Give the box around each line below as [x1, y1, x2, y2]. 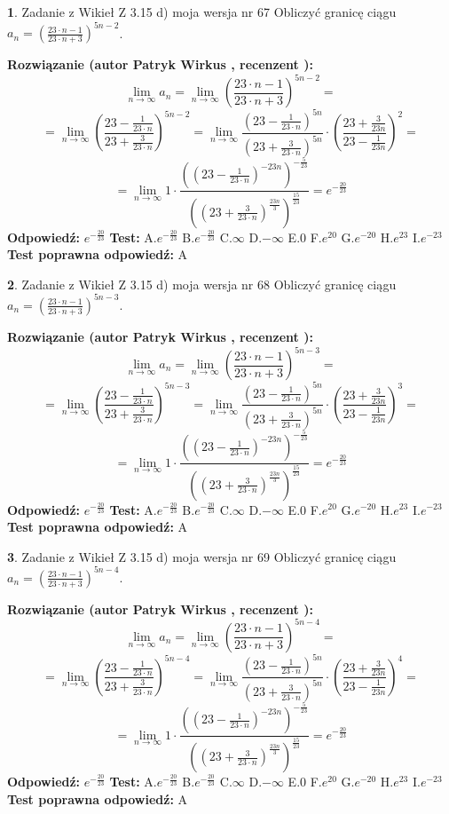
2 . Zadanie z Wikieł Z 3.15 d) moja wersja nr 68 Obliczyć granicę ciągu [7, 274, 397, 293]
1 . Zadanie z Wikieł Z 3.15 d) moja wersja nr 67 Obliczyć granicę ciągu [7, 3, 397, 20]
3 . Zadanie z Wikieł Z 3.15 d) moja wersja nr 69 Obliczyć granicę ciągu [7, 547, 397, 565]
